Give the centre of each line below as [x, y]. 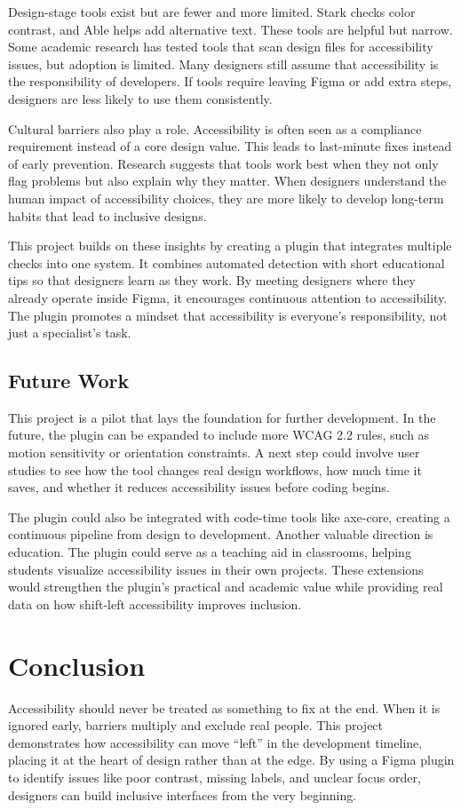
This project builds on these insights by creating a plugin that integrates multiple [230, 246]
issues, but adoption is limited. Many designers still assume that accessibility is [223, 64]
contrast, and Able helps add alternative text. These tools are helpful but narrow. [230, 29]
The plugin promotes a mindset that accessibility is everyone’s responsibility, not [228, 315]
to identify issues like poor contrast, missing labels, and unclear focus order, [215, 777]
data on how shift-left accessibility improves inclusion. [155, 604]
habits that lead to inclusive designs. [107, 215]
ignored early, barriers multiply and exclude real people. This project [196, 725]
